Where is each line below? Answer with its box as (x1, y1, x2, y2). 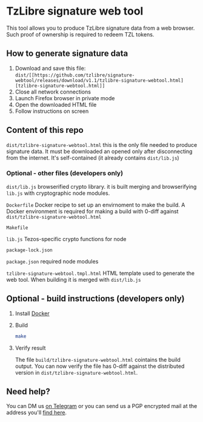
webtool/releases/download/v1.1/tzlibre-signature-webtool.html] (15, 77, 184, 83)
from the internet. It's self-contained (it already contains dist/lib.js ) (6, 154, 180, 162)
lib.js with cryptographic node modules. (6, 189, 110, 197)
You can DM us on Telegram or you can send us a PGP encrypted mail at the (6, 403, 198, 410)
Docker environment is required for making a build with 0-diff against (6, 208, 179, 215)
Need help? (6, 386, 50, 396)
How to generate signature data (6, 49, 128, 59)
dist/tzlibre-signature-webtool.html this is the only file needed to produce (6, 141, 198, 148)
